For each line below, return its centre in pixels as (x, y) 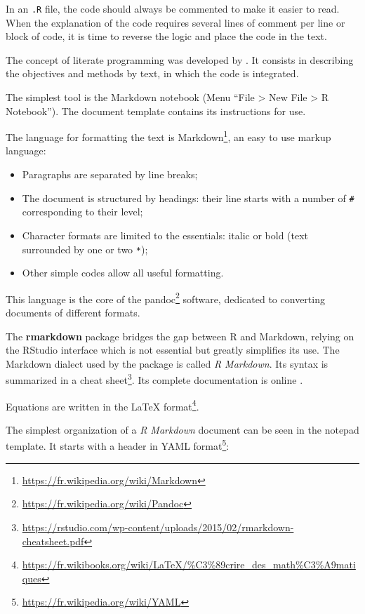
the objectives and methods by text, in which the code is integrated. (152, 73)
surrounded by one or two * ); (85, 249)
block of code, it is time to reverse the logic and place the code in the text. (166, 36)
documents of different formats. (73, 312)
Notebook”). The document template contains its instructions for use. (156, 111)
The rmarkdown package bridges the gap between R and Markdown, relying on (180, 336)
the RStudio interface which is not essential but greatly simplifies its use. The (173, 350)
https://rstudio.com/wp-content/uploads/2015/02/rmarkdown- (158, 527)
